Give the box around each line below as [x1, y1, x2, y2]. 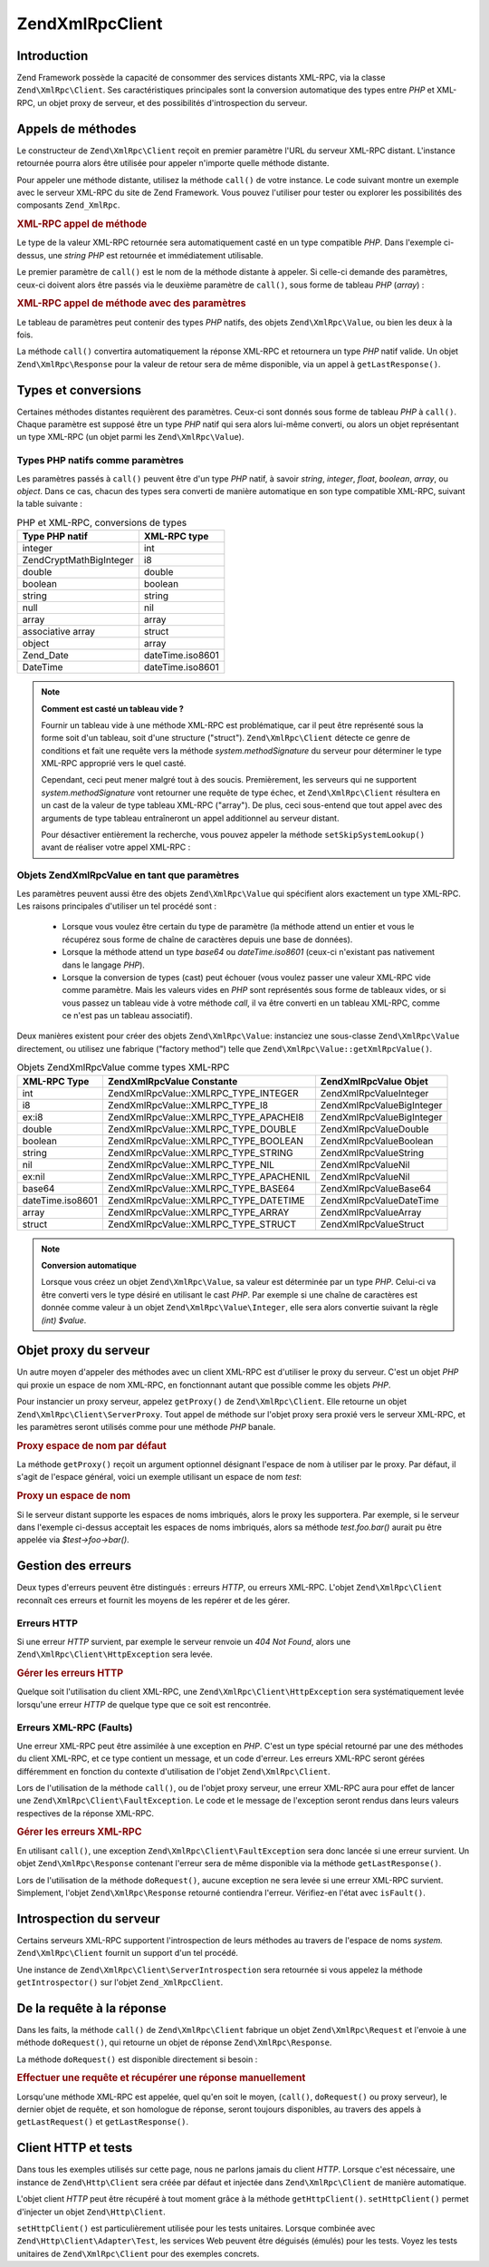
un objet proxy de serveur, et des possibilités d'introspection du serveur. [37, 97, 308, 108]
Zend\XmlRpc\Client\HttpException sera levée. [16, 1649, 213, 1659]
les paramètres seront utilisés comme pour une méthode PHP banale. [16, 1422, 276, 1433]
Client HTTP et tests [16, 2140, 133, 2155]
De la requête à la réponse [16, 2000, 167, 2016]
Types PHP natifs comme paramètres [16, 454, 185, 467]
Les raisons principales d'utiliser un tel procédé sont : [16, 900, 217, 911]
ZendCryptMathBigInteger [22, 554, 134, 567]
